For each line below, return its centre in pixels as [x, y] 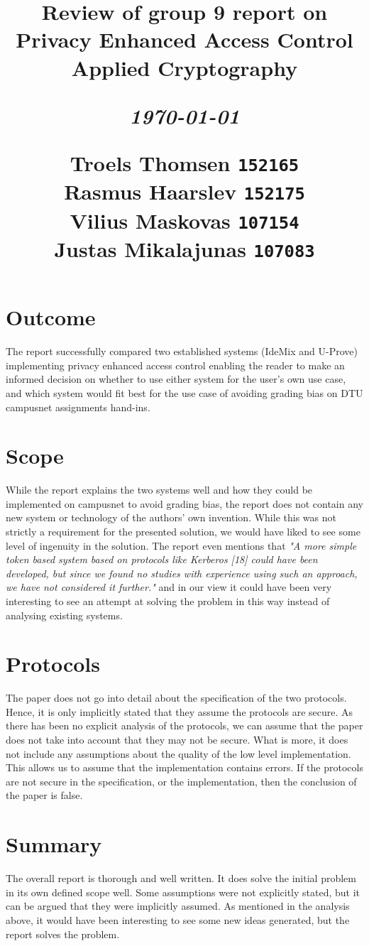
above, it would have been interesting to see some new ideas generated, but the [178, 919]
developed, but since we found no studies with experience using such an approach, [182, 573]
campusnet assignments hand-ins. [78, 407]
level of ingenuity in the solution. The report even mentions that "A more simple [181, 545]
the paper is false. [44, 795]
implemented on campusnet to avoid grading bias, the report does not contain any [184, 503]
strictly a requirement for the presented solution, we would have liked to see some [183, 531]
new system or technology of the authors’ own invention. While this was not [171, 517]
